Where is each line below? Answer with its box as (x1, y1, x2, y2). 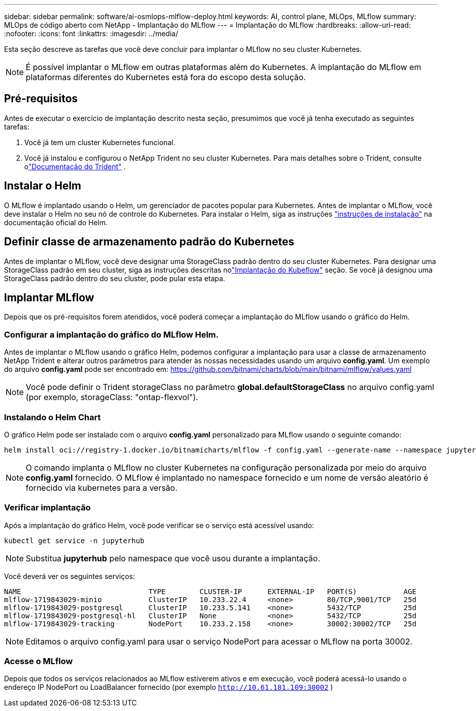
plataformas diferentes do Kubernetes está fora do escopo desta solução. (26, 72, 306, 82)
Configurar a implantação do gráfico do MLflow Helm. (4, 329, 219, 340)
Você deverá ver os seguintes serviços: (4, 571, 135, 580)
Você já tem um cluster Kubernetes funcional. (24, 138, 175, 147)
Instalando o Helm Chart (4, 412, 101, 422)
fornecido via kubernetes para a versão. (26, 482, 177, 493)
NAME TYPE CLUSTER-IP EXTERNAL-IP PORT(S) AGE (4, 587, 416, 596)
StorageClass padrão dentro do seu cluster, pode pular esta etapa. (4, 274, 225, 283)
